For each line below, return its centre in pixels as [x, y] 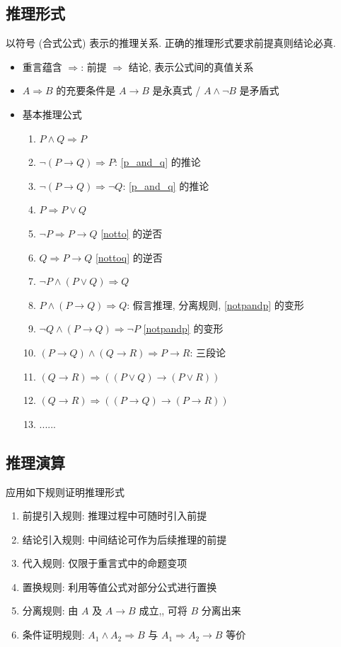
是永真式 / [177, 90]
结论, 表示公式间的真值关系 [191, 66]
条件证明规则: [53, 635]
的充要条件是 [86, 90]
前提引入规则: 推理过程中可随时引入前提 [115, 516]
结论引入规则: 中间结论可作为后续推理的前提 [125, 539]
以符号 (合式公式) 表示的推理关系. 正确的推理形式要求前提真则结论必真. [171, 43]
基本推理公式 [52, 114]
